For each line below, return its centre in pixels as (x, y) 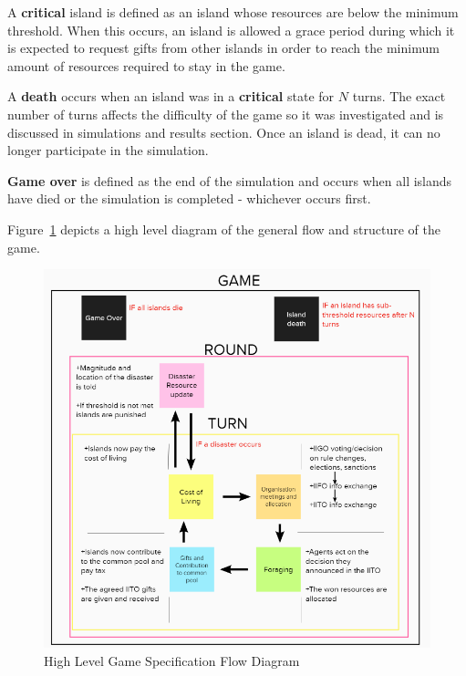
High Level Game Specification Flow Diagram (172, 660)
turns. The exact (399, 96)
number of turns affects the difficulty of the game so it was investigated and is (226, 114)
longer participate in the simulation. (108, 150)
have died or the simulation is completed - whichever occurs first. (189, 198)
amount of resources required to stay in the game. (146, 65)
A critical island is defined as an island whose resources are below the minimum (233, 12)
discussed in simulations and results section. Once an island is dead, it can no (224, 132)
